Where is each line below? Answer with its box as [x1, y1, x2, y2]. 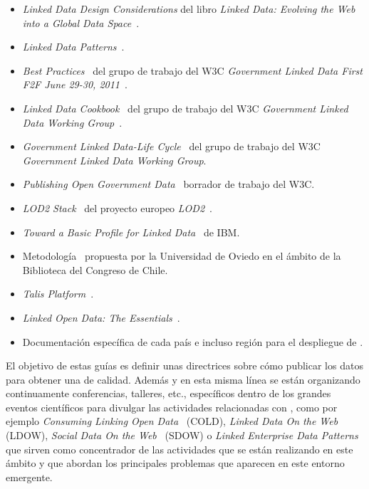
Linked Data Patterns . [22, 39, 125, 54]
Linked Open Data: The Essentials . [22, 310, 180, 325]
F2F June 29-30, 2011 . [22, 77, 128, 92]
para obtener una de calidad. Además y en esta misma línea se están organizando [6, 372, 360, 387]
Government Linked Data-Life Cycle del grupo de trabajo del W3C [22, 139, 321, 154]
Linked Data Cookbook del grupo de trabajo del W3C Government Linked [22, 100, 348, 115]
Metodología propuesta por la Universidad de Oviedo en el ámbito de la [22, 248, 341, 263]
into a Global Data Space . [22, 15, 140, 30]
